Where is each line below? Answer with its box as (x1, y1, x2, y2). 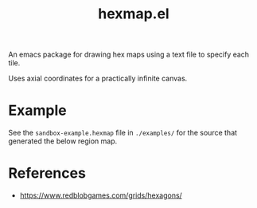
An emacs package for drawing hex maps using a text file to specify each (8, 49, 249, 60)
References (8, 164, 86, 182)
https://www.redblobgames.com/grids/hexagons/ (19, 190, 183, 200)
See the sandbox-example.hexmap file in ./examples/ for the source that (8, 128, 237, 138)
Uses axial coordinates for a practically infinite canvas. (8, 73, 188, 84)
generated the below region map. (8, 136, 118, 146)
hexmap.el (98, 5, 169, 23)
